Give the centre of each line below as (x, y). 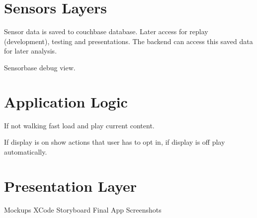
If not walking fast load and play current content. (79, 125)
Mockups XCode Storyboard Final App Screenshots (83, 209)
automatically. (26, 151)
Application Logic (66, 101)
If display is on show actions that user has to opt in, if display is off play (115, 142)
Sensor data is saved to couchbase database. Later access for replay (106, 31)
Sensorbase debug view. (40, 67)
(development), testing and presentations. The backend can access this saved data (128, 41)
